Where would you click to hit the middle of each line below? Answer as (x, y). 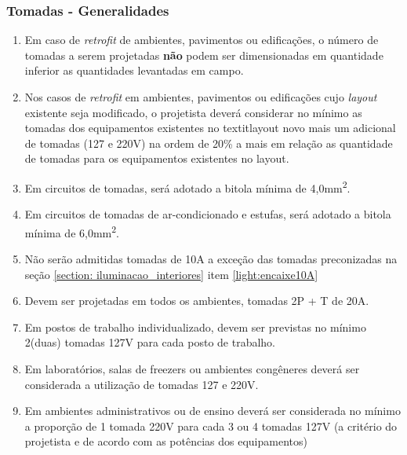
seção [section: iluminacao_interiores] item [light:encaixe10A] (171, 274)
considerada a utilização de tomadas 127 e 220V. (142, 384)
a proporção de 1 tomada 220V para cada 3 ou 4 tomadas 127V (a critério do (211, 426)
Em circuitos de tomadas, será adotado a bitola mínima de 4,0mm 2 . (187, 186)
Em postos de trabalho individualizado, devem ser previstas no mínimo (195, 327)
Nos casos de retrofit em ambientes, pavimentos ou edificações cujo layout (201, 97)
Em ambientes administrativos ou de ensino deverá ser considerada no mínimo (213, 411)
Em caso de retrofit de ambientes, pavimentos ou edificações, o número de (202, 40)
